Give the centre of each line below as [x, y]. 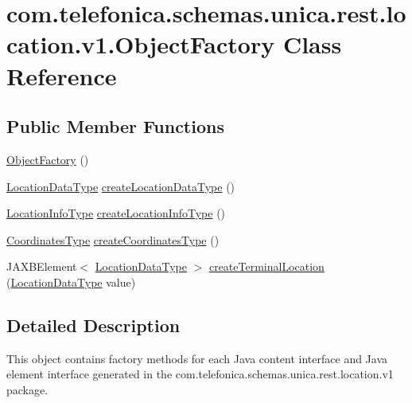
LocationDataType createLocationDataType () [121, 186]
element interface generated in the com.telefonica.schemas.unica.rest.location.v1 [200, 374]
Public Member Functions [115, 126]
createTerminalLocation [266, 266]
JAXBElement [42, 266]
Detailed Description [93, 325]
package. [27, 389]
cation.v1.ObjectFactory [141, 44]
